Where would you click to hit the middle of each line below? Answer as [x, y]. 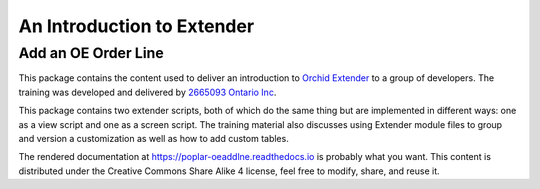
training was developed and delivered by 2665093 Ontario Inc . [147, 92]
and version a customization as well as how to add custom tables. [153, 138]
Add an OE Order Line [91, 53]
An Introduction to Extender [136, 26]
